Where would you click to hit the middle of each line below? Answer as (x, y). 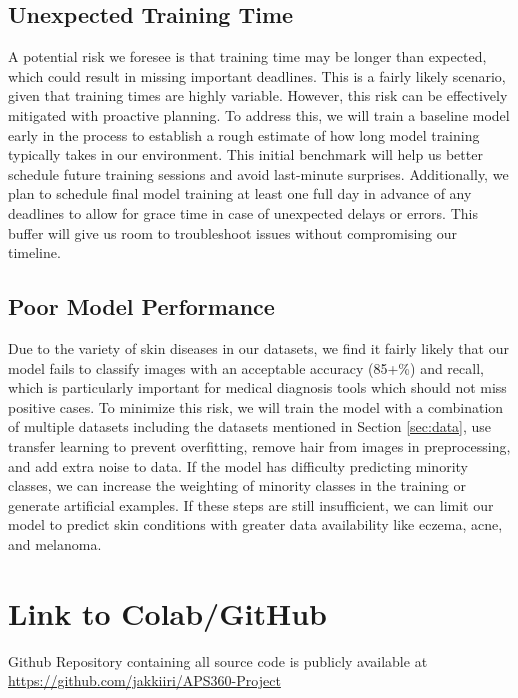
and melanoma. (55, 543)
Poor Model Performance (141, 306)
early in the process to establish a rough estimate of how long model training (244, 134)
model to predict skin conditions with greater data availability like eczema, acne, (255, 524)
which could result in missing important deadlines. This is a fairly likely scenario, (257, 75)
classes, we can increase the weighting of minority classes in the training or (237, 485)
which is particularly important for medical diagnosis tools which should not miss (257, 387)
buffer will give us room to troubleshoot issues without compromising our (233, 232)
